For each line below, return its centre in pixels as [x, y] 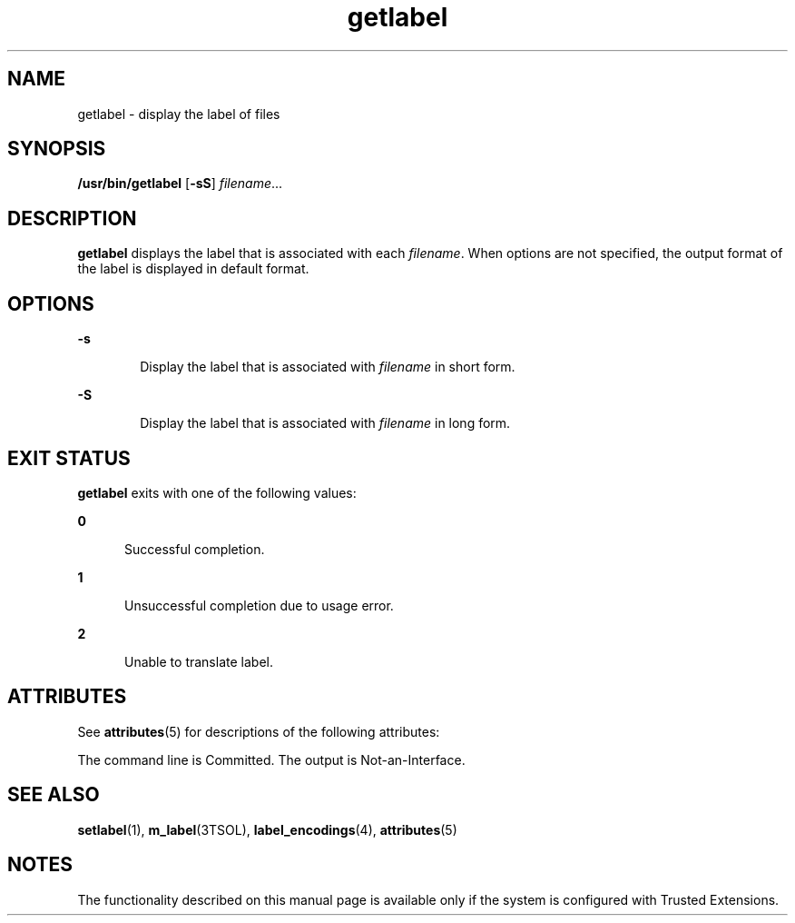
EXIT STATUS [69, 458]
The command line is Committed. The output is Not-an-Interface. [271, 759]
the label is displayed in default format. [193, 269]
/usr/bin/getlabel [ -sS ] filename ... [180, 184]
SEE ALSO [54, 795]
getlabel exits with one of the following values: [217, 492]
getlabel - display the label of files [179, 114]
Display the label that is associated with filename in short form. [328, 367]
